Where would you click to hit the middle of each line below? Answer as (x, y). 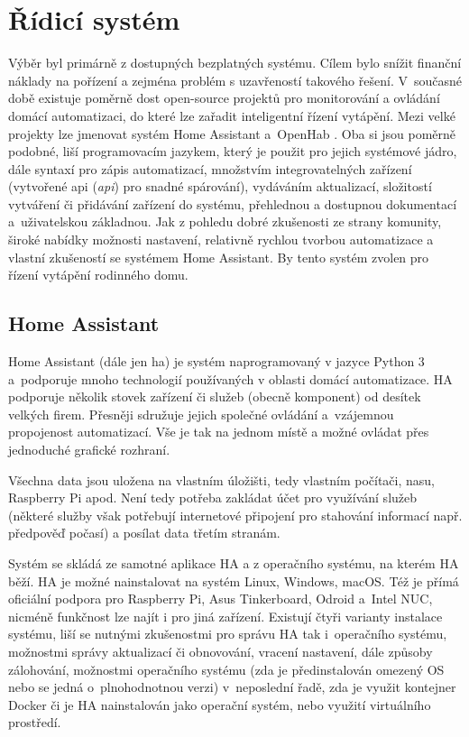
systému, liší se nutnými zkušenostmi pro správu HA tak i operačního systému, (228, 634)
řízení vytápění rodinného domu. (98, 275)
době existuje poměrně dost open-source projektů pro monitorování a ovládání (224, 98)
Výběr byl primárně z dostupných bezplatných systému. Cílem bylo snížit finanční (235, 63)
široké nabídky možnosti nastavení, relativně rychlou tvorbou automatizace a (221, 240)
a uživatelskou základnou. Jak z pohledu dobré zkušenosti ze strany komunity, (225, 221)
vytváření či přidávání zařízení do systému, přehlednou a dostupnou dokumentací (233, 203)
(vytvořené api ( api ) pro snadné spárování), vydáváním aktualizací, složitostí (220, 186)
